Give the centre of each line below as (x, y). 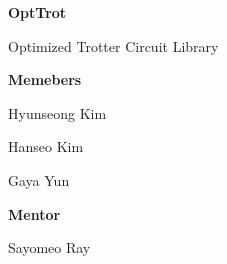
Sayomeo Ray (49, 247)
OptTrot (37, 12)
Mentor (34, 213)
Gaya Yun (39, 179)
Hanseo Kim (46, 146)
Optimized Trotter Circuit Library (113, 45)
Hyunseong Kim (57, 112)
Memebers (45, 79)
